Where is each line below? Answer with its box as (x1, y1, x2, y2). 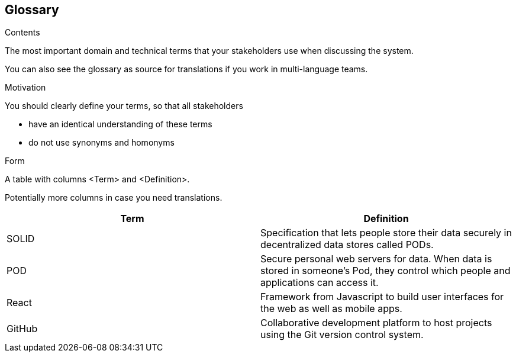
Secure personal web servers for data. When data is (260, 253, 492, 265)
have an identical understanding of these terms (28, 119, 212, 130)
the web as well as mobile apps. (260, 303, 402, 315)
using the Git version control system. (260, 329, 424, 341)
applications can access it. (260, 276, 379, 289)
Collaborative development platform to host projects (260, 317, 492, 329)
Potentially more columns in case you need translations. (5, 192, 222, 203)
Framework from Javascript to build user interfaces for (260, 291, 504, 303)
